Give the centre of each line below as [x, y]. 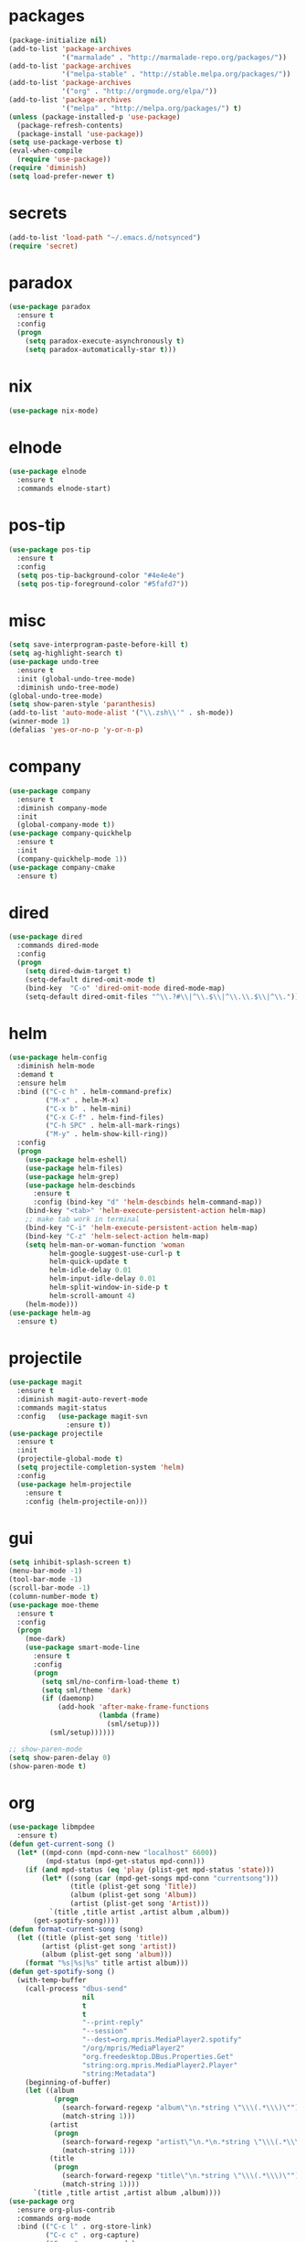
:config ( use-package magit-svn [82, 1416]
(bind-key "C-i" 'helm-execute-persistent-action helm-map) [142, 1228]
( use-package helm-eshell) [76, 1159]
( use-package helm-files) [74, 1168]
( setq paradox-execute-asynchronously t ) [105, 341]
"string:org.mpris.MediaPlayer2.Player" [160, 2065]
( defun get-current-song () [62, 1844]
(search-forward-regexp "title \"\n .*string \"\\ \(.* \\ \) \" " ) [180, 2176]
